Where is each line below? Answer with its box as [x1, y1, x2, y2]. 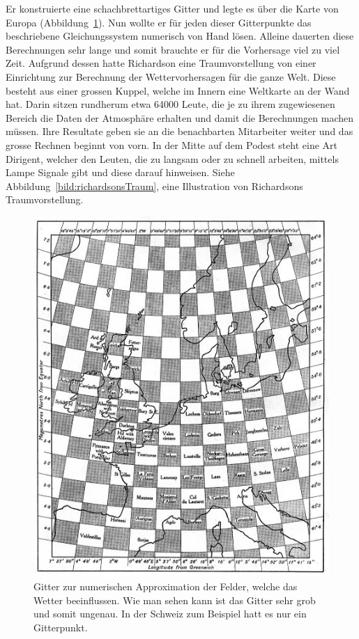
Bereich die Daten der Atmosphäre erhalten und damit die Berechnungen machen [6, 110, 353, 125]
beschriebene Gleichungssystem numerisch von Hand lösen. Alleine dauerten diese [6, 29, 354, 43]
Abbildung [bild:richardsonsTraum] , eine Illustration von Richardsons [6, 178, 303, 193]
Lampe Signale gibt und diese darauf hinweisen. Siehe [6, 165, 235, 180]
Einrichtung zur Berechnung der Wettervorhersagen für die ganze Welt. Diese [6, 69, 336, 84]
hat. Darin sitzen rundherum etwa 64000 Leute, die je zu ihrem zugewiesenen [6, 97, 335, 111]
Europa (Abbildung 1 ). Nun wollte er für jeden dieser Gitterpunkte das [6, 15, 312, 29]
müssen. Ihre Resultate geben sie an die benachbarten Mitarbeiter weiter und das [6, 124, 353, 139]
